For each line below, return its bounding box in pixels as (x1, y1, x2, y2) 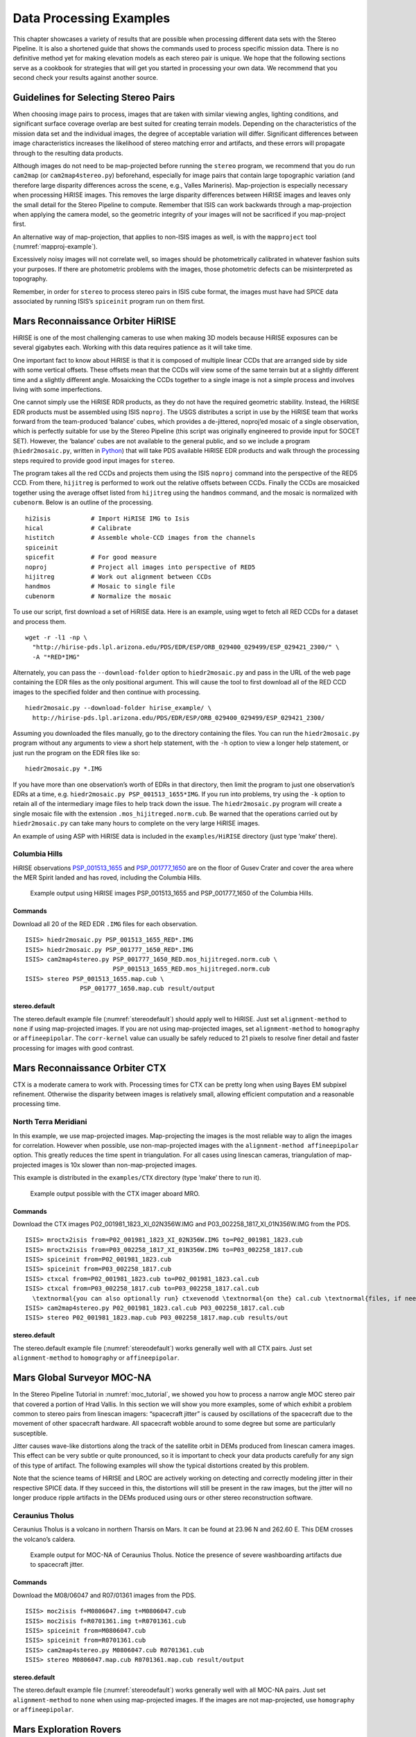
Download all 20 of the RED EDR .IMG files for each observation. (12, 919, 198, 928)
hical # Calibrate (25, 524, 132, 532)
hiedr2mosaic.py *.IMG (25, 765, 103, 773)
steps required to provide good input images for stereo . (12, 456, 175, 465)
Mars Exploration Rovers (12, 1724, 121, 1736)
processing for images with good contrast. (12, 1044, 135, 1052)
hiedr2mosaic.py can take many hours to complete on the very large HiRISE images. (12, 819, 260, 828)
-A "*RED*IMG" (32, 653, 80, 661)
